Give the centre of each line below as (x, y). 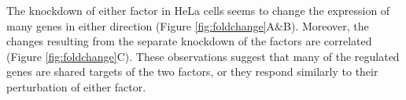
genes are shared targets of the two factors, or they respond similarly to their (192, 71)
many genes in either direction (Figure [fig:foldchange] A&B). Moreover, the (188, 25)
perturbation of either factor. (76, 86)
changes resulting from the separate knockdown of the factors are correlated (189, 41)
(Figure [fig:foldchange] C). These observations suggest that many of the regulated (203, 56)
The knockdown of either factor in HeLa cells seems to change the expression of (198, 10)
